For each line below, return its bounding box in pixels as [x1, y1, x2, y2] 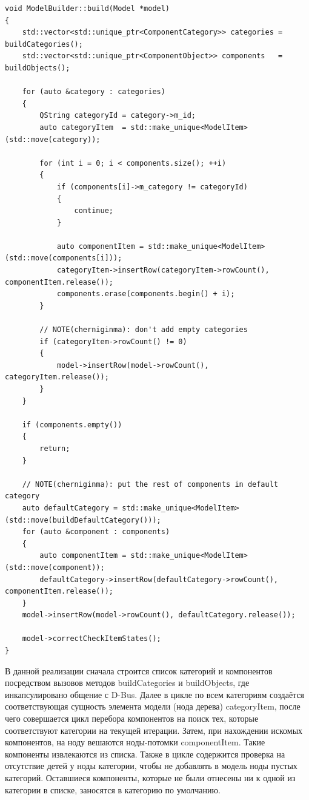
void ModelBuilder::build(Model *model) [5, 4, 170, 13]
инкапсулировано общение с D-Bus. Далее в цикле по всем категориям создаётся [5, 688, 305, 700]
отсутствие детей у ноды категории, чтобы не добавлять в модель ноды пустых [5, 759, 297, 772]
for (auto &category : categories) [22, 87, 165, 97]
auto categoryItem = [39, 123, 127, 132]
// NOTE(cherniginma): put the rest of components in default [22, 480, 279, 489]
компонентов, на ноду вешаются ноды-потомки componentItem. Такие [5, 736, 265, 748]
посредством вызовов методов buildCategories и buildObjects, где [5, 676, 250, 689]
